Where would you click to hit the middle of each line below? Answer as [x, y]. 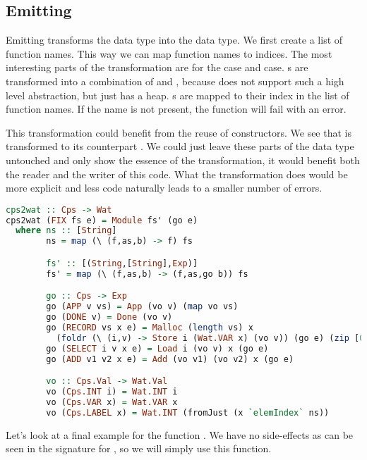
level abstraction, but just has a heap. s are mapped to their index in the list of [178, 95]
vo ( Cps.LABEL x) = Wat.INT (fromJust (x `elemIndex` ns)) [188, 412]
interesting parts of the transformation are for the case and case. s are [157, 67]
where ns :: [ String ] [66, 231]
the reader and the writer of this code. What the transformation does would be [177, 174]
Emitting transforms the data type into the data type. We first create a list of [174, 40]
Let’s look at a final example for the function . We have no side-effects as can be [180, 434]
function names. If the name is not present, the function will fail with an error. [176, 109]
